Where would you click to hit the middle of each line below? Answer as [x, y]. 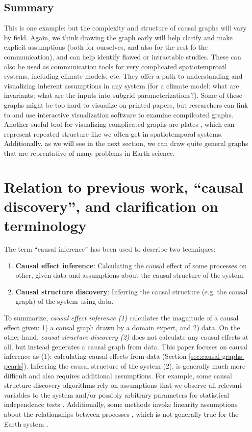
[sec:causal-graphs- [217, 356]
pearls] [14, 365]
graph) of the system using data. [64, 301]
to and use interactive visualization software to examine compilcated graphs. [119, 114]
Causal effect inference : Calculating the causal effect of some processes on [131, 265]
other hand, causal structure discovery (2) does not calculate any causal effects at [126, 337]
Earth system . [26, 423]
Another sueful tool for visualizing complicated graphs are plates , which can [119, 124]
